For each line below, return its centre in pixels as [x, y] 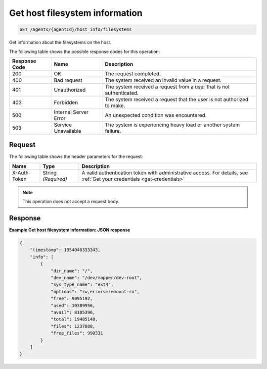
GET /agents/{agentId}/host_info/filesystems [76, 29]
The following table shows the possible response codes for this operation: [85, 52]
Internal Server [71, 112]
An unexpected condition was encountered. [156, 115]
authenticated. [122, 93]
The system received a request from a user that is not [167, 87]
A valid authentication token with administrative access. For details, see [165, 172]
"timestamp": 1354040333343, [65, 250]
